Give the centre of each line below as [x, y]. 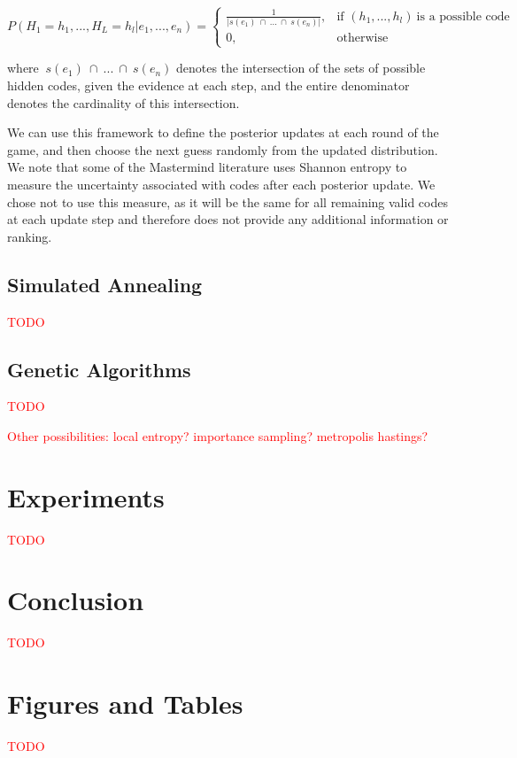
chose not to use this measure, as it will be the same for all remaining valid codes [228, 201]
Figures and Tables [125, 704]
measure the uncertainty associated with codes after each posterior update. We [221, 184]
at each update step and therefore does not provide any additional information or [228, 219]
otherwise [363, 39]
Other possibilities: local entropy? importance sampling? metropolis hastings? [218, 435]
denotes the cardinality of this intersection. [123, 102]
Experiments [86, 496]
